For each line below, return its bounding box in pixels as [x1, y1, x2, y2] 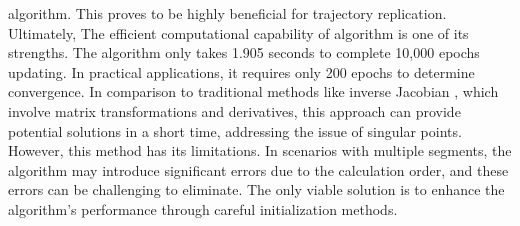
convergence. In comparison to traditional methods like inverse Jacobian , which [8, 81, 499, 102]
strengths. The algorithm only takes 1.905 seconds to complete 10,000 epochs [8, 42, 480, 63]
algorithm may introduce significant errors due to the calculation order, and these [8, 159, 509, 180]
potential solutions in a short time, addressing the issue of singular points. [8, 120, 462, 141]
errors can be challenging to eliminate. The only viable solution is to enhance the [8, 179, 505, 200]
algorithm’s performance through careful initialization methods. [8, 198, 398, 219]
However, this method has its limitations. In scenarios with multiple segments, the [8, 140, 512, 161]
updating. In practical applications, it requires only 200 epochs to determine [8, 61, 475, 82]
